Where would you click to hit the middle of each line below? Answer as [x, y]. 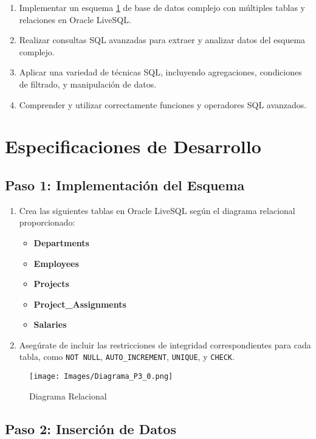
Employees [56, 263]
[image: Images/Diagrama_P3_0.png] [101, 377]
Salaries [50, 324]
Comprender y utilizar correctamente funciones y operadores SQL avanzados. [163, 104]
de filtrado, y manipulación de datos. [88, 84]
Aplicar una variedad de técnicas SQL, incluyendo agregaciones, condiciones [160, 72]
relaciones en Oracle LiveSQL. [75, 19]
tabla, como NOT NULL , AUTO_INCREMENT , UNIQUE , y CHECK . [127, 357]
